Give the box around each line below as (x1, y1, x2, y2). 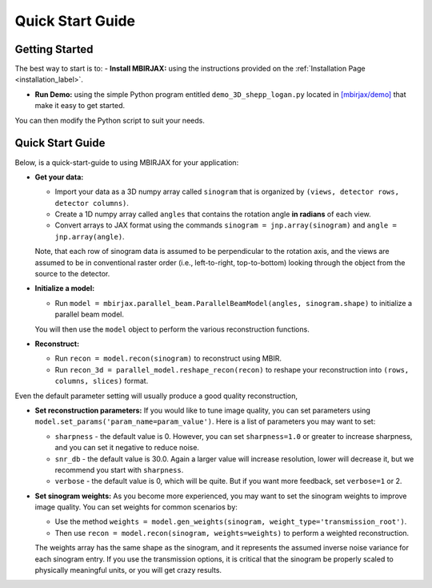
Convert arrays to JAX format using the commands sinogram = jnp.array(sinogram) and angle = (54, 220, 398, 230)
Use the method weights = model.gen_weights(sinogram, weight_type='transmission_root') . (54, 517, 407, 526)
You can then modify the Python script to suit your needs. (14, 115, 206, 125)
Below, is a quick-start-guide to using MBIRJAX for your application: (14, 157, 239, 167)
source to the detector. (34, 269, 110, 279)
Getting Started (14, 42, 94, 56)
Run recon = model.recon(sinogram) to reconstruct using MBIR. (54, 353, 282, 364)
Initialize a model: (34, 284, 95, 293)
